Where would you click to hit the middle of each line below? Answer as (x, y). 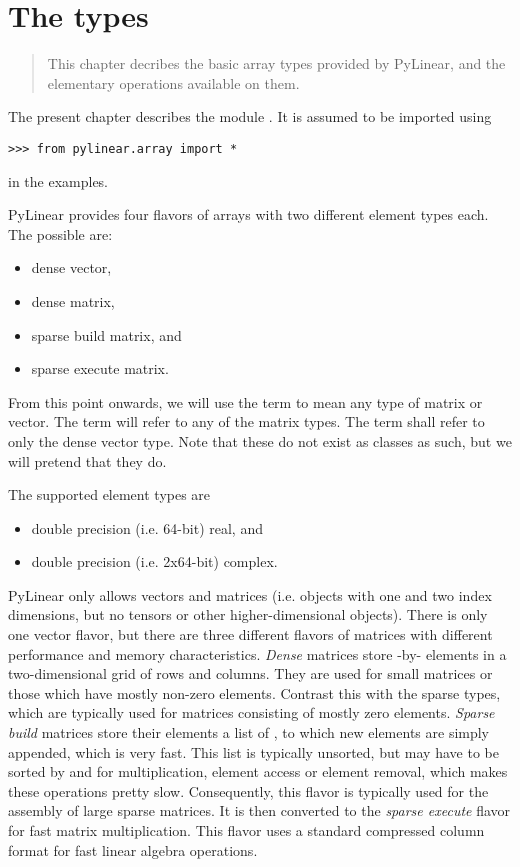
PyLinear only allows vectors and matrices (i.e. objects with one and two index (250, 594)
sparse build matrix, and (106, 334)
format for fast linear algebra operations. (133, 849)
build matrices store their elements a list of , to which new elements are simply (249, 732)
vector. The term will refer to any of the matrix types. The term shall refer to (246, 421)
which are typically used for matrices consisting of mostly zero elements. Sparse (251, 712)
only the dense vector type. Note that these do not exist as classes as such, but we (260, 440)
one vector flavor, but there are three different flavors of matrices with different (250, 634)
